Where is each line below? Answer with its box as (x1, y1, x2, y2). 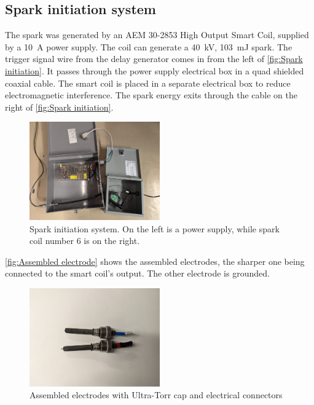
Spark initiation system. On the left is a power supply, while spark (29, 222, 280, 235)
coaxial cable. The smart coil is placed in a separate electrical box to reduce (5, 76, 291, 89)
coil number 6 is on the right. (29, 234, 140, 247)
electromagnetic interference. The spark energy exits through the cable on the (5, 88, 297, 101)
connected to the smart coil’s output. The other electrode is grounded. (5, 267, 270, 280)
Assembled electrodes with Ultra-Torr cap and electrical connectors (29, 388, 283, 401)
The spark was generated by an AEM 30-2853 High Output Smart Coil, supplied (5, 28, 309, 41)
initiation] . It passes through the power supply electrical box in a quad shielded (5, 64, 304, 77)
